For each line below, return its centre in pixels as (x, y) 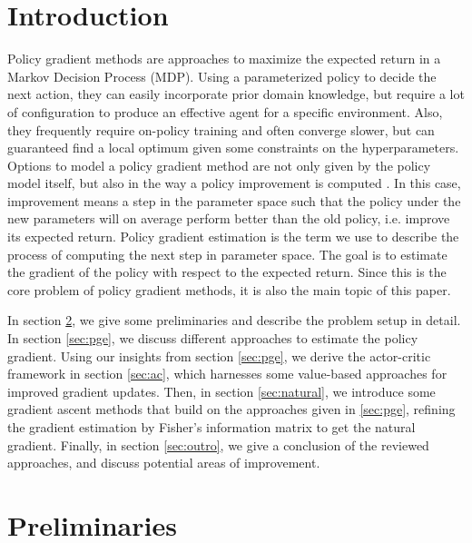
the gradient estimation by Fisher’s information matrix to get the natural (211, 427)
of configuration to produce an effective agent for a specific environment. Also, (225, 111)
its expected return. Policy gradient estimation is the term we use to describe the (233, 237)
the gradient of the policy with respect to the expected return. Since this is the (227, 272)
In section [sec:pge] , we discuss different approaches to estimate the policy (213, 338)
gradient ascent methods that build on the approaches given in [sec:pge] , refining (231, 409)
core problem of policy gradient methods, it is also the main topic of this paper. (229, 289)
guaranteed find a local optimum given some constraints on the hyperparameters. (233, 148)
